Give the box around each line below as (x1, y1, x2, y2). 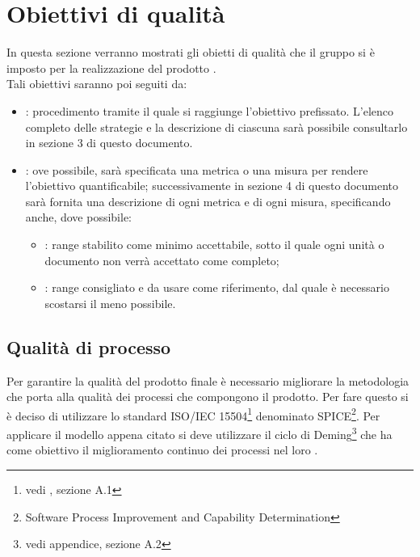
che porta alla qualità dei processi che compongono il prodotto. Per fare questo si (6, 388, 409, 405)
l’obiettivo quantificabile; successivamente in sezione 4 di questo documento (25, 177, 398, 194)
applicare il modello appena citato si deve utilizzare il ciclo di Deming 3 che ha (6, 424, 393, 442)
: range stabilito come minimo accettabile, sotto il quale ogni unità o (44, 236, 384, 253)
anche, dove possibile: (25, 209, 132, 226)
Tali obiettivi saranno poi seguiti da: (6, 75, 187, 92)
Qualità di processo (6, 334, 171, 359)
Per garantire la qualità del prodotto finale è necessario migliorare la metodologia (6, 372, 409, 389)
